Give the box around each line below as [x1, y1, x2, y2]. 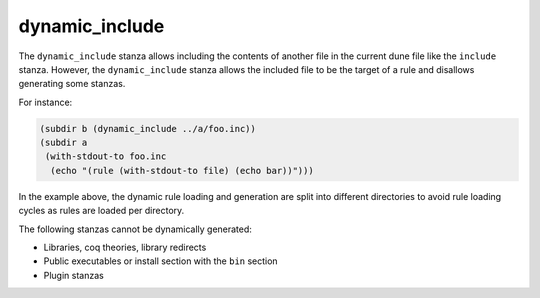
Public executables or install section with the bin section [43, 255, 279, 267]
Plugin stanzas [43, 269, 104, 281]
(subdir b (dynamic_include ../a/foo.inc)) [39, 123, 257, 134]
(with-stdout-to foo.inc [45, 151, 167, 162]
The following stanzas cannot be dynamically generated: [18, 223, 252, 235]
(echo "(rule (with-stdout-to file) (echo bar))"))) [50, 165, 314, 176]
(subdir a [39, 137, 88, 149]
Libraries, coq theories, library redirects [43, 241, 207, 254]
